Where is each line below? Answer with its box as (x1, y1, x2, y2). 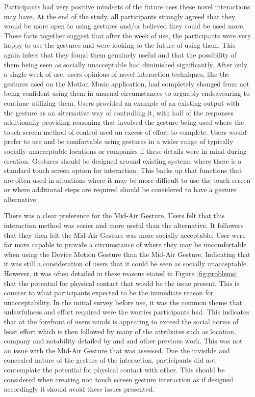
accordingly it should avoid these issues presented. (4, 384, 154, 394)
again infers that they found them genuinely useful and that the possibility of (4, 49, 237, 59)
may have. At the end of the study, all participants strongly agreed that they (4, 11, 235, 21)
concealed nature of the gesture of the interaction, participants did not (4, 355, 216, 365)
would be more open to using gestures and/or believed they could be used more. (4, 21, 245, 31)
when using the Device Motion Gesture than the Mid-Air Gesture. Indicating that (4, 249, 251, 259)
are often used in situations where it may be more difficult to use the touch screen (4, 174, 251, 185)
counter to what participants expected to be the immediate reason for (4, 287, 214, 298)
